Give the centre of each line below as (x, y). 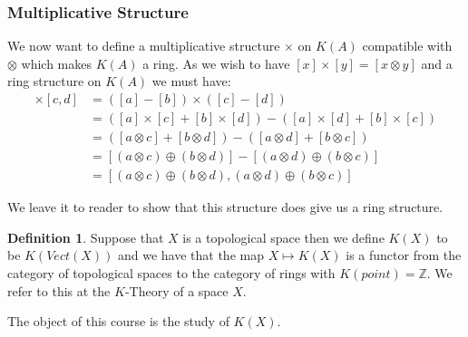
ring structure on (54, 81)
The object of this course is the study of (118, 321)
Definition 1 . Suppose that (86, 237)
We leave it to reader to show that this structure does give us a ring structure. (225, 207)
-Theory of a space (176, 290)
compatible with (407, 46)
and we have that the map (190, 255)
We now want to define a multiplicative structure (144, 46)
